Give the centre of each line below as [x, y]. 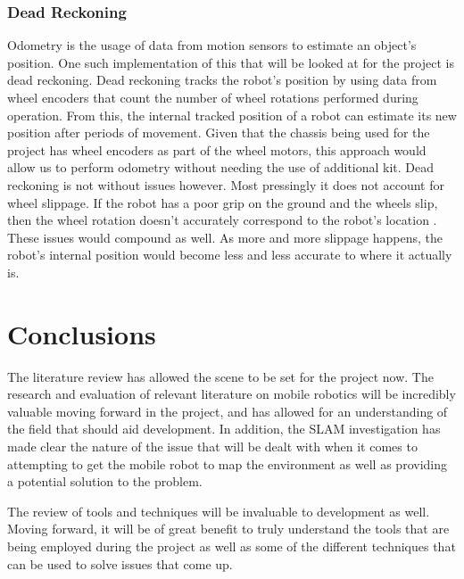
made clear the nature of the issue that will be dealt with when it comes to [212, 447]
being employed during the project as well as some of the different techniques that [232, 546]
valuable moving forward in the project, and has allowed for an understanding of [228, 411]
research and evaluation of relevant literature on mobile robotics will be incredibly [232, 394]
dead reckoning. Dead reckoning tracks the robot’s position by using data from [222, 80]
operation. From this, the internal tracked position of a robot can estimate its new [232, 115]
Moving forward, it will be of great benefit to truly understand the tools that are [228, 529]
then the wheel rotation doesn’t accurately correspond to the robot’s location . [222, 220]
